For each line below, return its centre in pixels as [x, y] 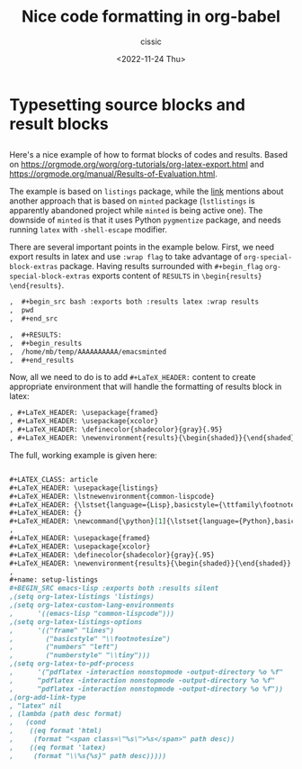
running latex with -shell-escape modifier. [89, 230]
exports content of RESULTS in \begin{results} [177, 276]
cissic [151, 41]
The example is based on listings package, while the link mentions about [147, 192]
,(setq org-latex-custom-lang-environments [92, 605]
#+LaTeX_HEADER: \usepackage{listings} [84, 488]
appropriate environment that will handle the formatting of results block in [146, 387]
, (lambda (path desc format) [66, 714]
